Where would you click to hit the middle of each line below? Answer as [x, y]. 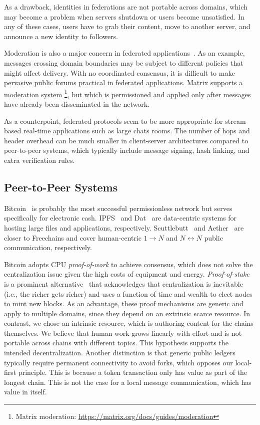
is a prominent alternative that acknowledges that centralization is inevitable [123, 283]
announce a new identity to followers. [61, 36]
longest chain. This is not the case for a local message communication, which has [128, 382]
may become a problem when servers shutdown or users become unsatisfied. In [124, 16]
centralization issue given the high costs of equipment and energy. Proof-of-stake [127, 274]
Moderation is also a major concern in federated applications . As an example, [124, 53]
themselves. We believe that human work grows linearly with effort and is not [123, 333]
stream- [237, 121]
